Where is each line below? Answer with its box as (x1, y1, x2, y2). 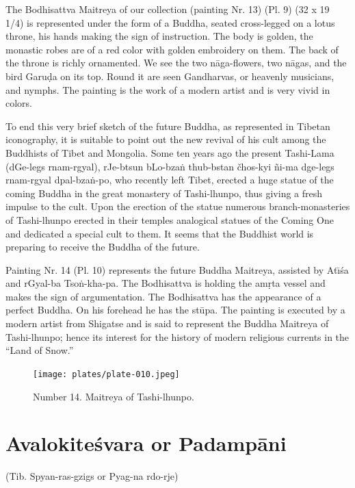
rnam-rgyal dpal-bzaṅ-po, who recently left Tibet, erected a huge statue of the (5, 172, 334, 187)
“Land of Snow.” (5, 343, 74, 357)
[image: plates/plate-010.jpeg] (33, 369, 180, 379)
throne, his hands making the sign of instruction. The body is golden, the (5, 29, 313, 43)
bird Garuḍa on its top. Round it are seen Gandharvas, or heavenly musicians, (5, 68, 334, 83)
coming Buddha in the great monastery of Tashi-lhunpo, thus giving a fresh (5, 185, 323, 200)
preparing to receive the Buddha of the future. (5, 240, 200, 254)
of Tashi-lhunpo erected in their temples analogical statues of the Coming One (5, 212, 334, 227)
